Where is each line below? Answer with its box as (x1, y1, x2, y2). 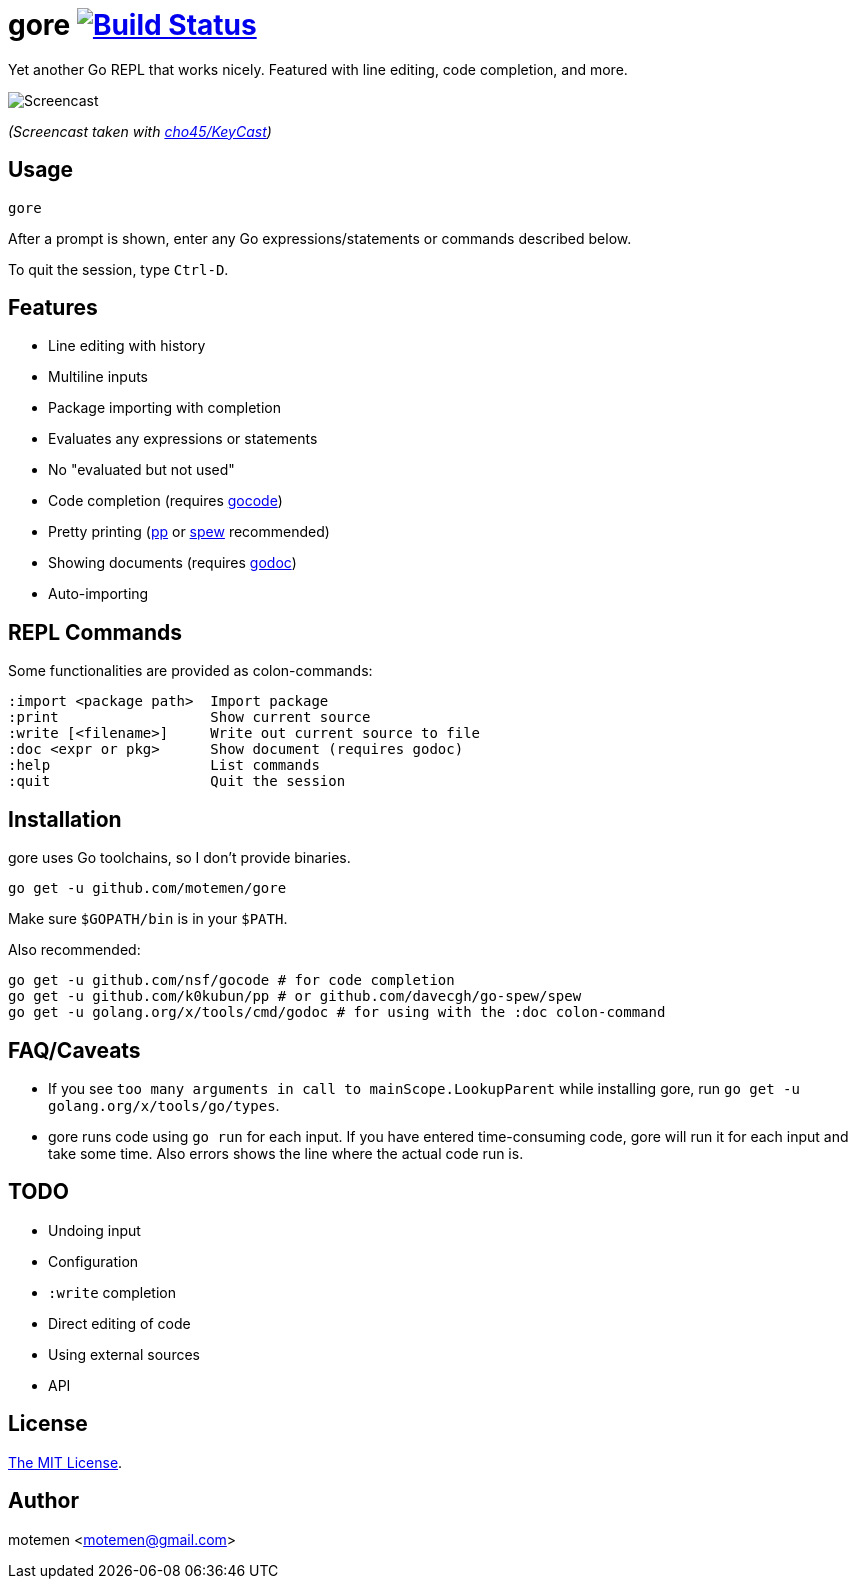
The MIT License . (8, 1453, 123, 1471)
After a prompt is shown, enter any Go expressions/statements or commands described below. (8, 229, 632, 247)
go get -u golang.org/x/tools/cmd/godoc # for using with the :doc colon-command (8, 1004, 666, 1021)
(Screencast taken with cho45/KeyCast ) (8, 122, 272, 140)
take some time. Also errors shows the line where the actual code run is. (48, 1144, 524, 1162)
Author (8, 1488, 79, 1514)
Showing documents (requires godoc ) (48, 554, 297, 572)
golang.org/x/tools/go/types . (48, 1096, 280, 1114)
